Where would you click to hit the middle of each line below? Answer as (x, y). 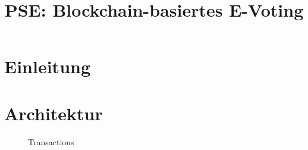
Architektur (54, 113)
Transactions (51, 141)
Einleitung (48, 66)
